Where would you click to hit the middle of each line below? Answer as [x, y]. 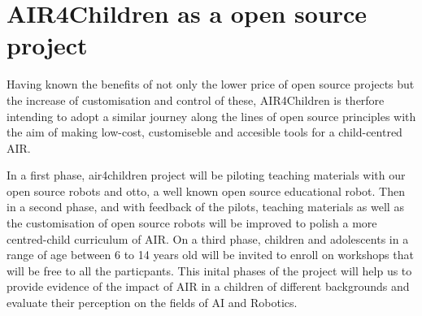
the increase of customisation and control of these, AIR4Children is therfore [196, 100]
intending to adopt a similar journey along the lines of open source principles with [211, 116]
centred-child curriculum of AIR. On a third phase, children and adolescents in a [208, 238]
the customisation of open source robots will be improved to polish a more [192, 223]
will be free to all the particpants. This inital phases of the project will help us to [209, 270]
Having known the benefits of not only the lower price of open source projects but [211, 84]
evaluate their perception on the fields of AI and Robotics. [152, 303]
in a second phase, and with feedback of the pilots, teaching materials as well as [205, 207]
